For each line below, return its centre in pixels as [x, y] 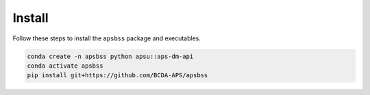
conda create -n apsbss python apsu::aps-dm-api [110, 56]
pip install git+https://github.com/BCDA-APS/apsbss [118, 76]
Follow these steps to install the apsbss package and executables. [107, 38]
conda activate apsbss [65, 66]
